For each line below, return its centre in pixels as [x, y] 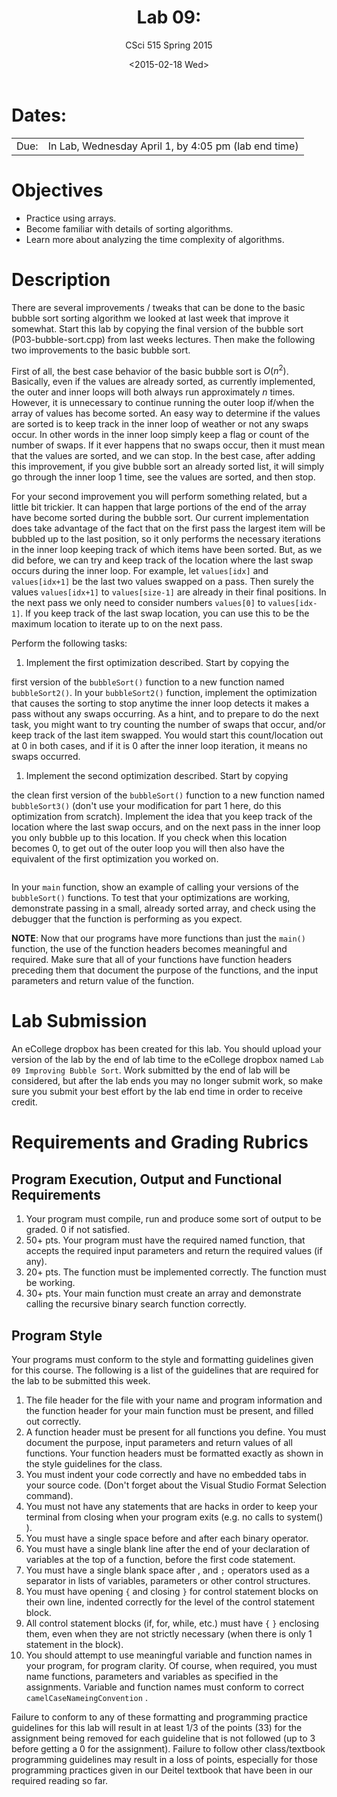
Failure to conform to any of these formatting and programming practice [159, 1717]
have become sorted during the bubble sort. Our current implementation [160, 518]
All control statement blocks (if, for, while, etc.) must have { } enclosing [172, 1623]
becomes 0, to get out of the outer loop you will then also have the [148, 848]
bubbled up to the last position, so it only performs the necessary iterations [166, 539]
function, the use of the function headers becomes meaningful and [149, 949]
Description [61, 279]
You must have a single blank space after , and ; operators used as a [167, 1570]
